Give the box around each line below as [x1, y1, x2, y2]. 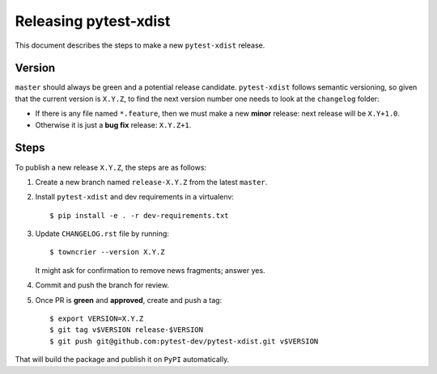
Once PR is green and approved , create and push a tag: [35, 295, 223, 305]
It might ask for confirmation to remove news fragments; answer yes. [35, 265, 266, 275]
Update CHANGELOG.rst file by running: [35, 229, 170, 238]
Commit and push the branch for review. [35, 280, 170, 290]
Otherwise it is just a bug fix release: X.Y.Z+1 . [35, 120, 192, 129]
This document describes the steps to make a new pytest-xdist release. [15, 40, 265, 50]
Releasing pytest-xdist [15, 12, 171, 30]
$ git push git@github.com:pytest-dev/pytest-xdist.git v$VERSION [49, 336, 319, 346]
